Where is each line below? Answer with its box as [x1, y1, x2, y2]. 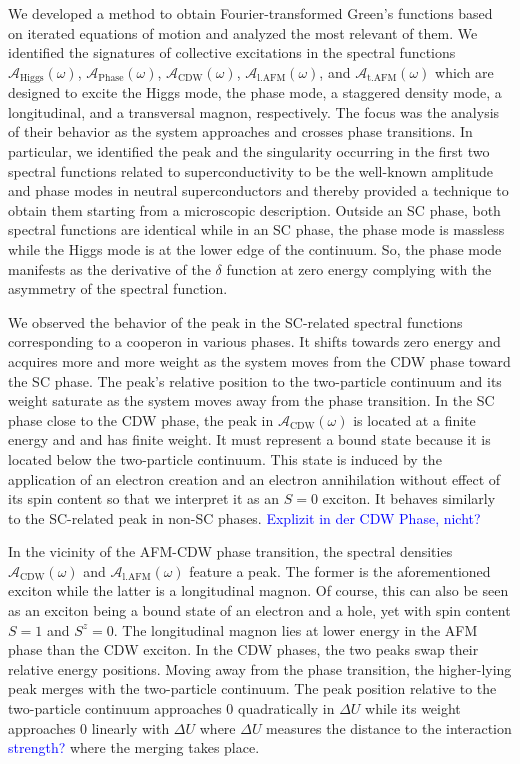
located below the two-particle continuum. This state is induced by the [8, 448, 442, 469]
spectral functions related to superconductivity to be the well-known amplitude [8, 160, 493, 181]
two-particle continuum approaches [8, 698, 222, 719]
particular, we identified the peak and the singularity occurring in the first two [8, 141, 490, 162]
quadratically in [237, 698, 335, 719]
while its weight [365, 698, 461, 719]
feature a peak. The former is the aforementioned [189, 560, 491, 581]
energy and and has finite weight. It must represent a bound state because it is [8, 429, 491, 450]
